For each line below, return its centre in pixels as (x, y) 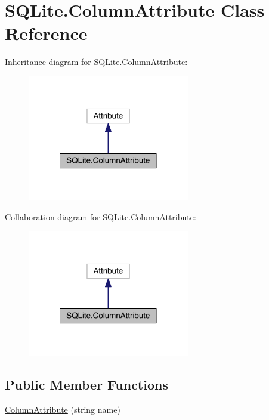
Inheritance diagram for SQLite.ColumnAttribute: (96, 62)
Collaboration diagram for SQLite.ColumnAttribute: (101, 217)
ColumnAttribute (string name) (63, 409)
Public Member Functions (86, 384)
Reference (46, 33)
